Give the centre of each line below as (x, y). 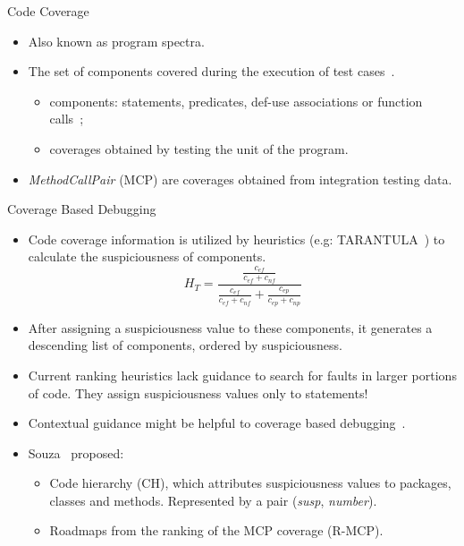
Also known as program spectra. (116, 41)
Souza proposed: (76, 452)
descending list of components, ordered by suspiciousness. (185, 345)
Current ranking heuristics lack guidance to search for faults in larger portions (242, 375)
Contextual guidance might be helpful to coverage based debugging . (217, 423)
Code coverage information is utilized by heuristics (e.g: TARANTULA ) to (236, 239)
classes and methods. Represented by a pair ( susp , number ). (213, 500)
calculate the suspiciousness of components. (147, 256)
